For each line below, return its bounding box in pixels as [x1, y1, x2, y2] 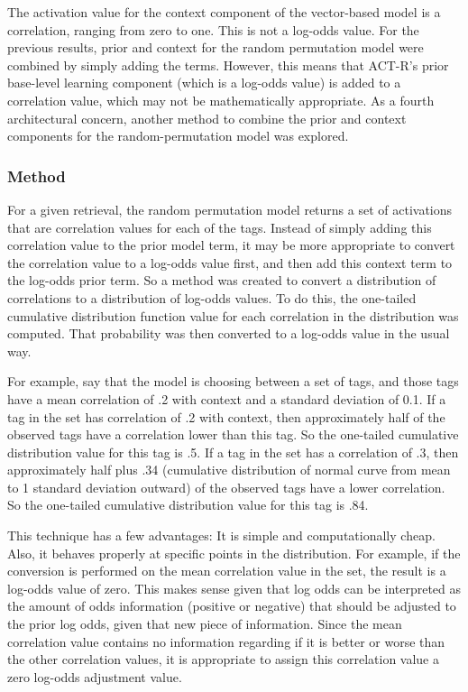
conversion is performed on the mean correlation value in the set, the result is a [7, 561, 446, 580]
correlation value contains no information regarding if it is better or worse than [7, 632, 445, 650]
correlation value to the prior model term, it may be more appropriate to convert [7, 235, 455, 254]
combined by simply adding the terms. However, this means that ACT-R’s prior [7, 55, 449, 74]
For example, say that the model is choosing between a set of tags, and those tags [7, 372, 459, 391]
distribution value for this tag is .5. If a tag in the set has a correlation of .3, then [7, 442, 459, 461]
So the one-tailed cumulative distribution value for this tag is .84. [7, 495, 369, 514]
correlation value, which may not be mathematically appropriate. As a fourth [7, 90, 435, 109]
